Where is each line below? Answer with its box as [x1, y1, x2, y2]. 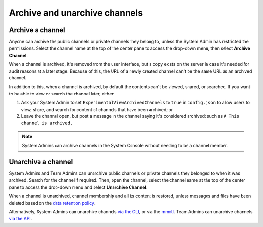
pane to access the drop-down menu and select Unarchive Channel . [9, 184, 148, 190]
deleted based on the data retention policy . [9, 200, 95, 206]
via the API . [9, 216, 32, 222]
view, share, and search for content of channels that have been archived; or [21, 106, 173, 112]
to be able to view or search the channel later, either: [9, 91, 115, 96]
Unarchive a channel [9, 157, 73, 166]
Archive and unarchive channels [9, 7, 143, 18]
